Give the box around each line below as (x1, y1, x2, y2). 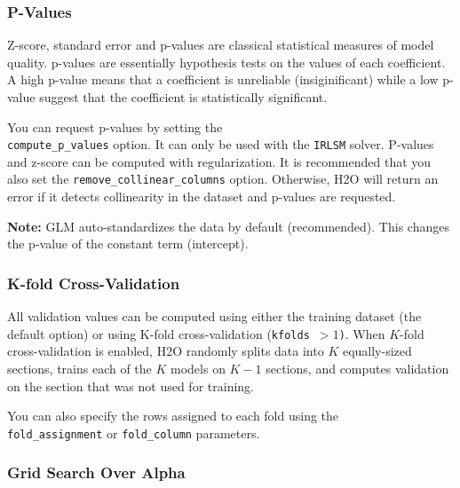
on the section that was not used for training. (7, 376, 254, 395)
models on (171, 358, 226, 377)
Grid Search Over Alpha (7, 461, 186, 484)
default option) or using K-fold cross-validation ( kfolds (7, 324, 310, 342)
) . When (338, 324, 385, 342)
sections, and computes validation (266, 358, 449, 377)
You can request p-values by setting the (7, 117, 223, 136)
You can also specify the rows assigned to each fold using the (7, 406, 339, 425)
